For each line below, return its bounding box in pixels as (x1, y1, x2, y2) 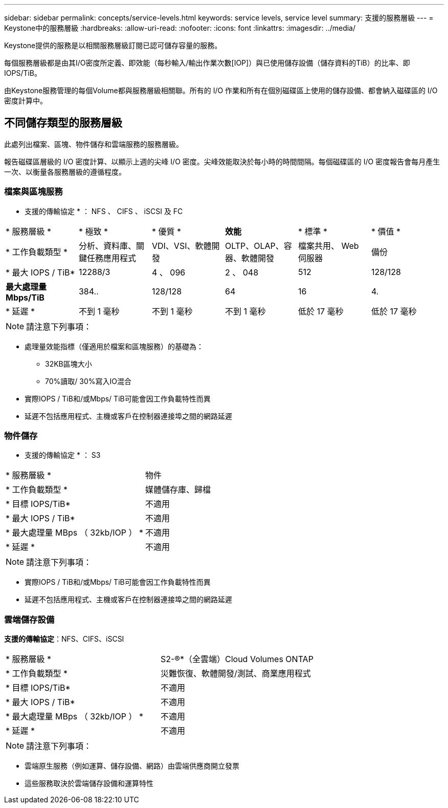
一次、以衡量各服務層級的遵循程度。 (4, 167, 126, 176)
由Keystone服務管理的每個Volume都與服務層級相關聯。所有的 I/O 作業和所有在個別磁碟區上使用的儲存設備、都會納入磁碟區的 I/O (4, 86, 438, 95)
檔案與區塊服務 (4, 186, 63, 197)
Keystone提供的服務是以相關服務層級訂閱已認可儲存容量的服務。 (4, 41, 222, 50)
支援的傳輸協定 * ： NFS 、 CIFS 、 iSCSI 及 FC (25, 206, 183, 216)
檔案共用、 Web (298, 240, 359, 251)
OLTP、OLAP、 (225, 240, 284, 251)
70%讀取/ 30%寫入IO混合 (45, 376, 131, 386)
